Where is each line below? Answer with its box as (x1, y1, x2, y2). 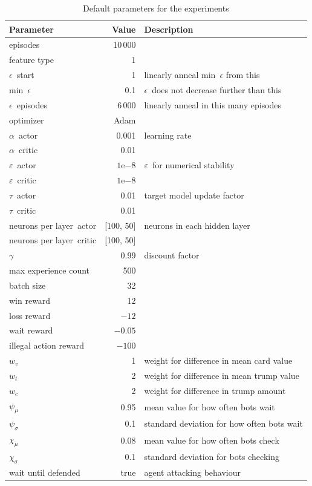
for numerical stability (152, 159, 235, 171)
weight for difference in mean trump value (144, 369, 299, 381)
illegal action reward (9, 339, 85, 352)
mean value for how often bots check (144, 433, 279, 446)
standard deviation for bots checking (144, 450, 279, 463)
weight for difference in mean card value (144, 354, 293, 367)
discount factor (144, 249, 200, 261)
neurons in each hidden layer (144, 218, 250, 231)
